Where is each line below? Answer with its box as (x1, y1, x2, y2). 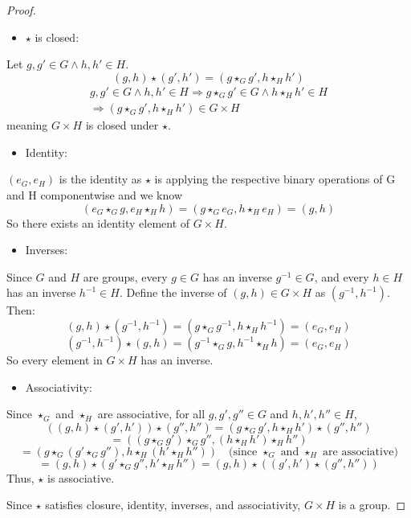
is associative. (47, 469, 115, 486)
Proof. (6, 2, 36, 18)
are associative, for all (97, 405, 205, 422)
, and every (314, 268, 369, 285)
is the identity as (59, 171, 142, 187)
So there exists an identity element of (6, 214, 190, 231)
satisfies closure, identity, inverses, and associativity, (45, 496, 301, 513)
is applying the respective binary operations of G (154, 171, 396, 187)
